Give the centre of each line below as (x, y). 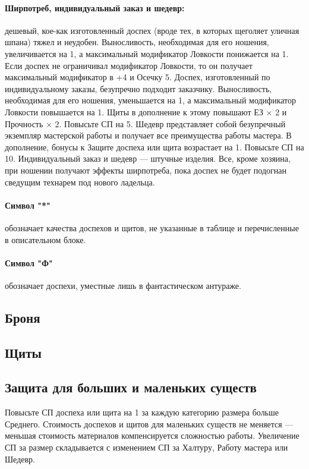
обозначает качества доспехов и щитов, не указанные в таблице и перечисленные (152, 227)
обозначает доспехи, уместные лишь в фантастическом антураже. (123, 285)
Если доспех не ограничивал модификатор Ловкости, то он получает (129, 65)
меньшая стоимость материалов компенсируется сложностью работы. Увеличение (152, 435)
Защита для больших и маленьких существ (131, 387)
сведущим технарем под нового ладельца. (80, 182)
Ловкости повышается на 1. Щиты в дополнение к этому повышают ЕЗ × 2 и (146, 111)
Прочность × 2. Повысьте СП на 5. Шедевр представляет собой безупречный (145, 123)
